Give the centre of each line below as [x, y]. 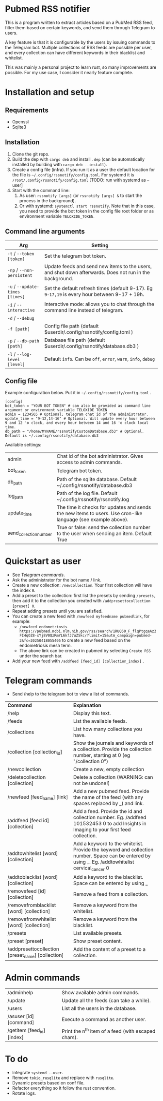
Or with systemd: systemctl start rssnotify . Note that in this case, [87, 206]
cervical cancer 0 [91, 869]
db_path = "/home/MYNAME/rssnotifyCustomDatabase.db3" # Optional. [75, 432]
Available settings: [23, 445]
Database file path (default [75, 340]
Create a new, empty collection [109, 770]
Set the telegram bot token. [75, 256]
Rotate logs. [24, 1093]
